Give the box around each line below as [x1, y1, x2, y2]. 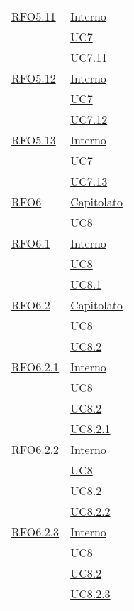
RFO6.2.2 [11, 441, 60, 457]
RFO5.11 [11, 8, 56, 24]
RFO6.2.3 [11, 524, 60, 540]
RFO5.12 [11, 70, 56, 86]
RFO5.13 [11, 132, 56, 148]
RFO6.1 [11, 235, 50, 251]
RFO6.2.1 [11, 358, 60, 375]
